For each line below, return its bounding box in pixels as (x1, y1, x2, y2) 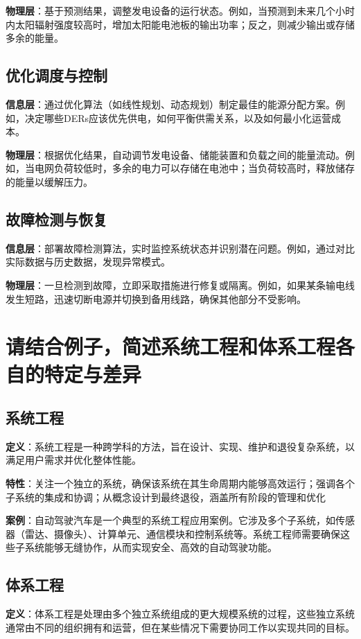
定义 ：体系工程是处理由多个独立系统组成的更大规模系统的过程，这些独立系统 (6, 606, 355, 621)
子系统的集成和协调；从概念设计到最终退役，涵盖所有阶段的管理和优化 (6, 489, 326, 504)
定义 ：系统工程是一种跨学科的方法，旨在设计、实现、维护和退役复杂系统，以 (6, 439, 355, 453)
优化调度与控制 (6, 64, 107, 86)
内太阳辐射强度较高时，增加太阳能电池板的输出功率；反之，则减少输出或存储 (6, 17, 355, 31)
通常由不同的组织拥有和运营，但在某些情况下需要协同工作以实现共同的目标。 (6, 620, 355, 634)
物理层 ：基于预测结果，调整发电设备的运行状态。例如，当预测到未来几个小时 (6, 3, 355, 17)
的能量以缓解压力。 (6, 174, 93, 189)
